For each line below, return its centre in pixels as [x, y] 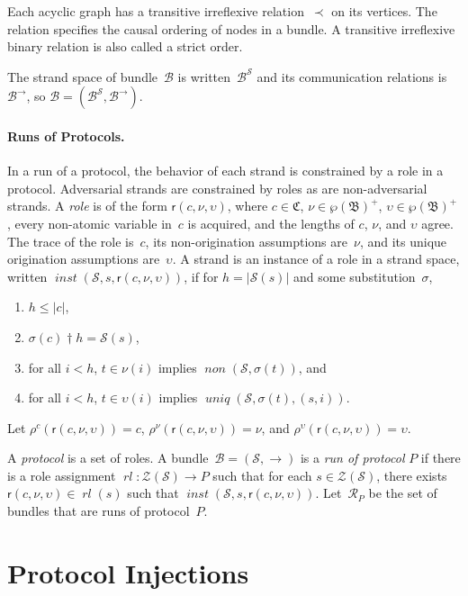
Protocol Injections [128, 572]
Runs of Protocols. [66, 135]
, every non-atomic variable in [90, 223]
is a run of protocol [352, 458]
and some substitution [355, 276]
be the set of [403, 493]
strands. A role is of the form [87, 206]
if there [441, 458]
